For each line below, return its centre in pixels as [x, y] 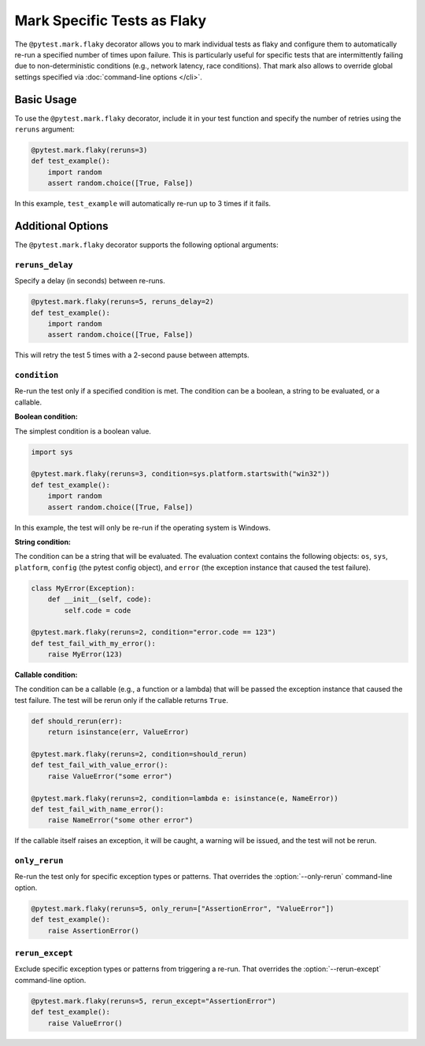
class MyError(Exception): [83, 588]
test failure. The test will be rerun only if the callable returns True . [121, 700]
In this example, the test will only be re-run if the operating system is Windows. [143, 527]
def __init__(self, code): [100, 599]
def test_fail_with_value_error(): [100, 765]
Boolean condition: [46, 416]
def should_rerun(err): [77, 721]
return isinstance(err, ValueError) [118, 732]
